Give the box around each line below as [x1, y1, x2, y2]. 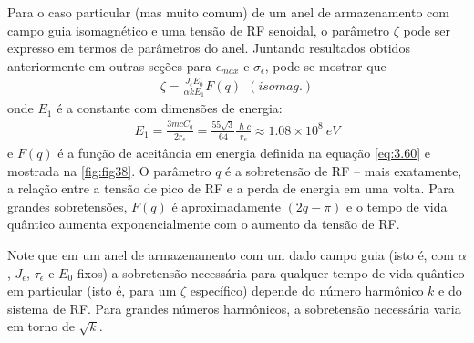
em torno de [7, 317, 75, 336]
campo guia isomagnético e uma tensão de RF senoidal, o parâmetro [7, 20, 390, 39]
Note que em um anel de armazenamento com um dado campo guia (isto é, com [7, 244, 455, 264]
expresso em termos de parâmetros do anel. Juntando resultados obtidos [7, 38, 410, 57]
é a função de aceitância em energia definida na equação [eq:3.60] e [57, 142, 431, 161]
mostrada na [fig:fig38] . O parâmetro [7, 161, 211, 180]
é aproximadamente [171, 196, 281, 215]
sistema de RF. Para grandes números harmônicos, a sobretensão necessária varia [7, 298, 461, 317]
